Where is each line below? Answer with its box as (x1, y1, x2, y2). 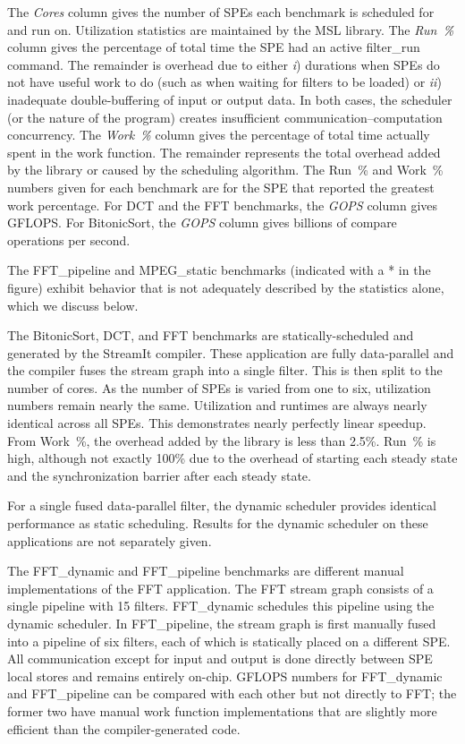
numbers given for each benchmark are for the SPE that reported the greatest (7, 177, 435, 196)
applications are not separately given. (7, 531, 212, 550)
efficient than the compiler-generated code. (7, 719, 241, 738)
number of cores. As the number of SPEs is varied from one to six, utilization (7, 378, 431, 397)
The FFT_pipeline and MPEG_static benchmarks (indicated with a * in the (7, 261, 431, 279)
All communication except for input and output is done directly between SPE (7, 649, 433, 668)
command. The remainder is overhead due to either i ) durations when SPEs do (7, 55, 440, 73)
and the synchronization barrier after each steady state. (7, 466, 311, 484)
